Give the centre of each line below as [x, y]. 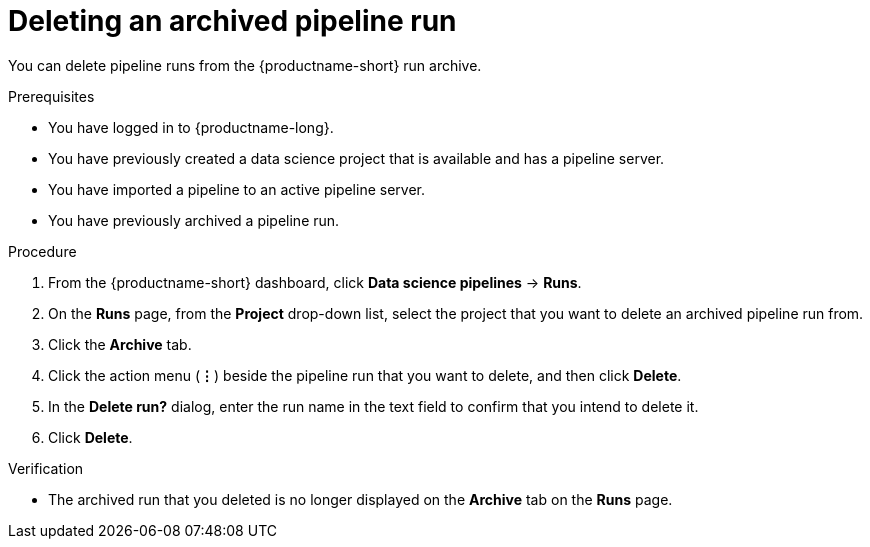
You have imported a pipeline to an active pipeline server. [236, 189]
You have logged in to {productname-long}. [191, 127]
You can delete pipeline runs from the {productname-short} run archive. [245, 65]
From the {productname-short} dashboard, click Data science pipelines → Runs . [315, 282]
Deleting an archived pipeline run [232, 21]
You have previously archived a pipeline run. [194, 220]
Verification [46, 468]
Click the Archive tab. [120, 344]
